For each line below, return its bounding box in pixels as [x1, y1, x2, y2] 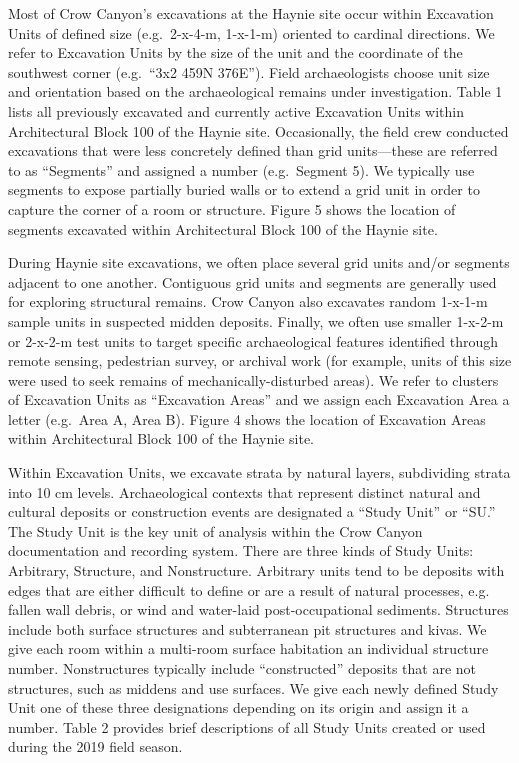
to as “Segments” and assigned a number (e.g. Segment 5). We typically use [8, 159, 475, 180]
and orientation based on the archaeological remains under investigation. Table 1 [8, 81, 503, 102]
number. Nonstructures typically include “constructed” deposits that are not [8, 658, 477, 678]
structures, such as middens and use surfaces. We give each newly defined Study [8, 677, 499, 698]
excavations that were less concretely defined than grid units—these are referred [8, 140, 498, 161]
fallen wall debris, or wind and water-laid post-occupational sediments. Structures [8, 599, 509, 620]
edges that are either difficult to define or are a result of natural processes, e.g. [8, 579, 490, 600]
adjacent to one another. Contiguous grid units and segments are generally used [8, 271, 497, 292]
